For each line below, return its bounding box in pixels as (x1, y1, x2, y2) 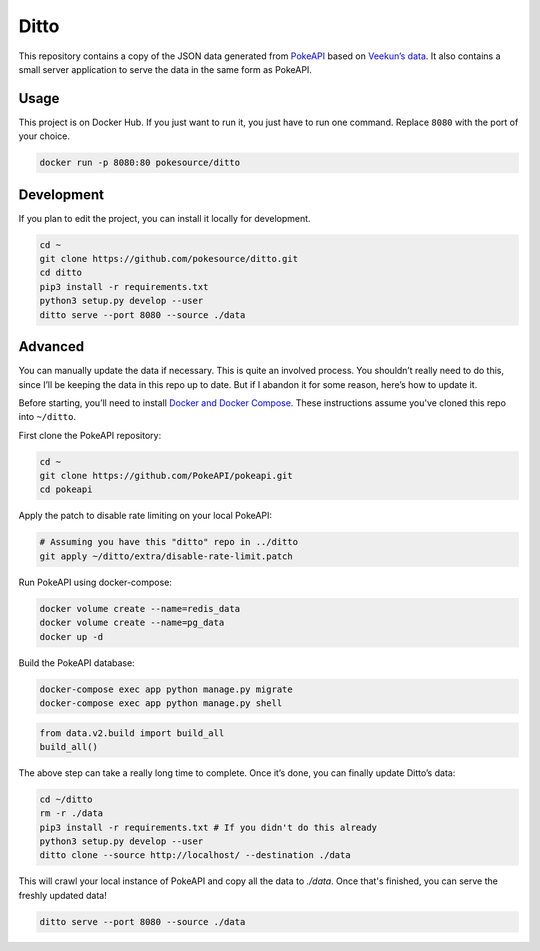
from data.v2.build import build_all (39, 727, 225, 739)
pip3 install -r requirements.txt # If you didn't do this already (39, 821, 378, 833)
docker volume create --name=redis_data (39, 603, 240, 614)
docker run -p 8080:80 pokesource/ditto (39, 157, 240, 169)
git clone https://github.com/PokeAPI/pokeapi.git (39, 470, 294, 482)
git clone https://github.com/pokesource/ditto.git (39, 253, 299, 265)
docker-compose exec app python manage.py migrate (39, 683, 294, 695)
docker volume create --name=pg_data (39, 617, 225, 629)
